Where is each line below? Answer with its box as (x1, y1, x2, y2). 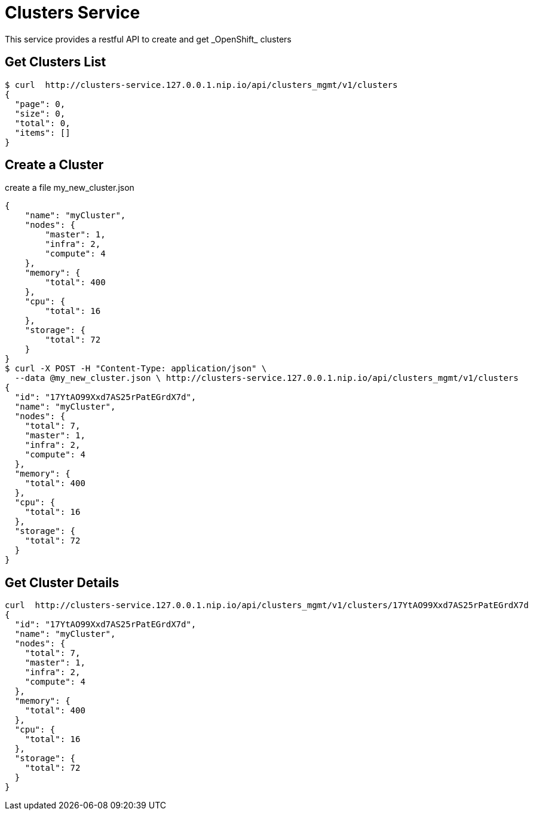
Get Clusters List (5, 54, 106, 70)
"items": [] (14, 127, 71, 138)
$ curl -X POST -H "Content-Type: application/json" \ (5, 364, 267, 374)
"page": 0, (14, 99, 66, 109)
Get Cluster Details (5, 575, 120, 590)
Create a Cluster (5, 157, 104, 173)
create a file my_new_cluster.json (5, 182, 134, 193)
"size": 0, (14, 108, 66, 118)
